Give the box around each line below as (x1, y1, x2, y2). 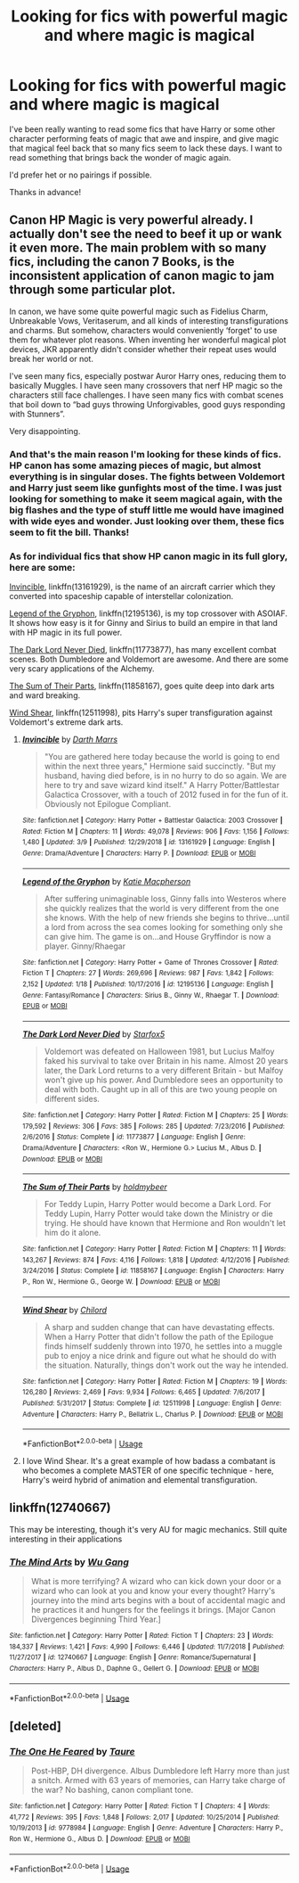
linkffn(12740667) (9, 1501, 111, 1516)
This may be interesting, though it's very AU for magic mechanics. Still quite (9, 1524, 287, 1534)
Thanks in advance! (9, 186, 82, 197)
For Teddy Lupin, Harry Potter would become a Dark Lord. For (44, 1199, 271, 1210)
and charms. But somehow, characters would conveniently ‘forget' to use (9, 325, 278, 335)
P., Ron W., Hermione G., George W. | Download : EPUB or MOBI (21, 1278, 221, 1287)
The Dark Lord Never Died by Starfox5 (21, 1028, 166, 1040)
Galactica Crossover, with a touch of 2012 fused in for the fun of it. (44, 789, 289, 800)
